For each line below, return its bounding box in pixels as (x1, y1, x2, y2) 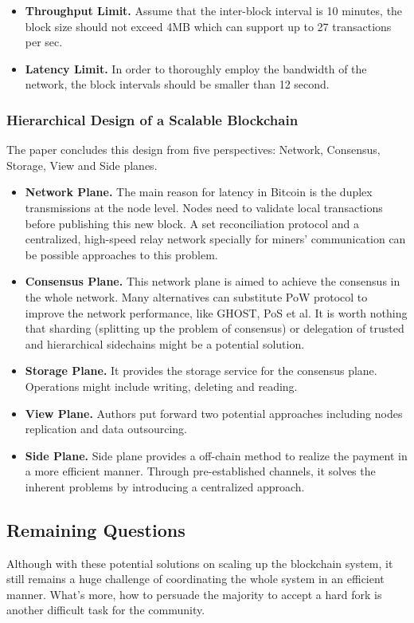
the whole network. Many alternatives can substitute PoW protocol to (25, 288, 368, 305)
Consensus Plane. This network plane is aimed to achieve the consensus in (25, 273, 400, 290)
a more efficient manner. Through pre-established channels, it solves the (25, 463, 376, 479)
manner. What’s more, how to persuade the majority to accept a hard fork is (6, 586, 382, 602)
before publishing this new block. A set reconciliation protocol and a (25, 215, 360, 231)
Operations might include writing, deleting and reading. (25, 377, 298, 394)
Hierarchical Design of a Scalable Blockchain (6, 109, 299, 129)
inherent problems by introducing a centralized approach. (25, 478, 305, 495)
